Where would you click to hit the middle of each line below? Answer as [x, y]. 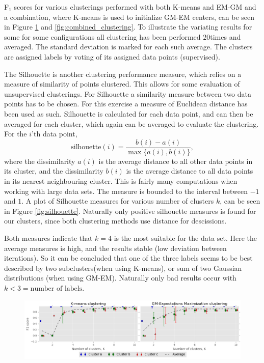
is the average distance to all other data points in [176, 161]
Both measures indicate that [48, 238]
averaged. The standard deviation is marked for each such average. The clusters [128, 47]
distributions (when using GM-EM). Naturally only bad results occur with [120, 278]
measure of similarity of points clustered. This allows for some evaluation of [122, 84]
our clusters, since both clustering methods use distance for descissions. [115, 221]
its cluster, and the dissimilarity [54, 171]
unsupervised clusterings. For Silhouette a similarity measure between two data [128, 93]
